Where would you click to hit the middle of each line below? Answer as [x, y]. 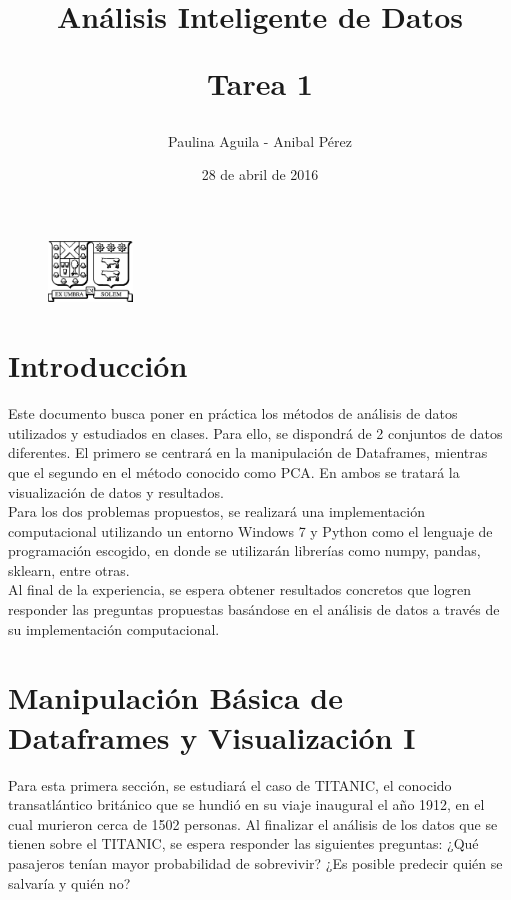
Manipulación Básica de [175, 697]
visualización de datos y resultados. [116, 491]
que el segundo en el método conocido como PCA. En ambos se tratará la [234, 471]
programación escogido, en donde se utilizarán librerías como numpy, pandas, [244, 550]
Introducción [98, 365]
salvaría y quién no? [69, 882]
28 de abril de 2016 [260, 174]
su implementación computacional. [114, 628]
